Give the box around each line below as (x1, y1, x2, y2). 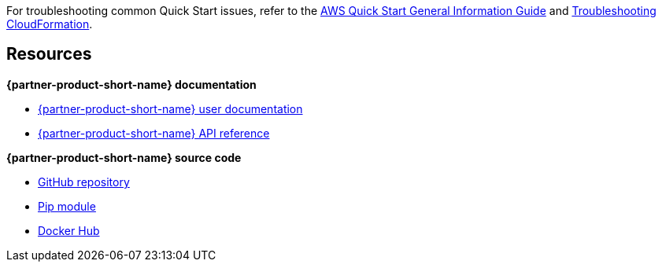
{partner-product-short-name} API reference (38, 126, 270, 140)
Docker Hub (38, 223, 100, 237)
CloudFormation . (6, 17, 93, 31)
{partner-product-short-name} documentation (6, 77, 257, 91)
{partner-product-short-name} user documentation (38, 101, 303, 116)
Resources (6, 44, 92, 64)
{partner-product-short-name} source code (6, 150, 242, 164)
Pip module (38, 199, 96, 213)
